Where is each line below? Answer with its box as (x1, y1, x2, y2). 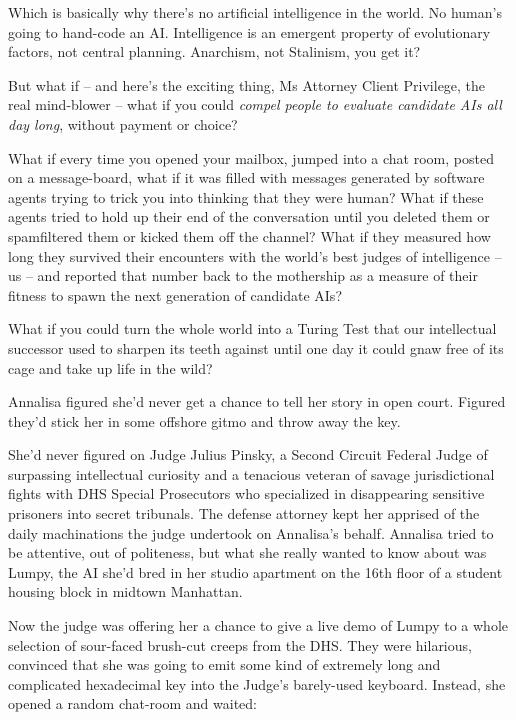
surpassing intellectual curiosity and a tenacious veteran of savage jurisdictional (8, 463, 495, 484)
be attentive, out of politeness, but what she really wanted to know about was (8, 542, 487, 563)
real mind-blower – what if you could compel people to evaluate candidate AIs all (8, 94, 502, 115)
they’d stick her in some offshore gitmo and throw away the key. (8, 410, 401, 431)
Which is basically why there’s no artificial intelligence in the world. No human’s (8, 2, 502, 22)
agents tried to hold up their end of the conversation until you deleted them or (8, 206, 490, 227)
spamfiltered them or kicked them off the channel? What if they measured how (8, 225, 491, 246)
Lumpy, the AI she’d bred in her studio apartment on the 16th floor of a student (8, 561, 503, 582)
